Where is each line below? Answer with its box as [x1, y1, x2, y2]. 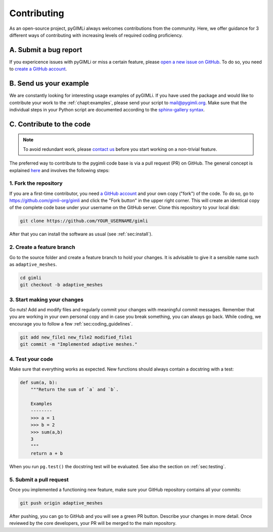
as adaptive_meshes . [9, 261, 57, 267]
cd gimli [20, 275, 42, 280]
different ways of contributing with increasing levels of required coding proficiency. [9, 32, 183, 38]
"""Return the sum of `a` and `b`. [30, 387, 119, 392]
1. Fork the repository [9, 180, 63, 187]
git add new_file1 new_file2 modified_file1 [20, 334, 132, 340]
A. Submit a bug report [9, 46, 82, 54]
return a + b [30, 451, 63, 456]
